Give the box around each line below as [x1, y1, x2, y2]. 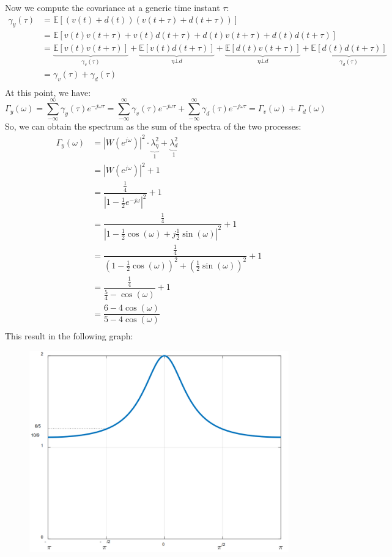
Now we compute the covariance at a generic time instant [5, 1, 220, 13]
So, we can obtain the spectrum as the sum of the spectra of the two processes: [5, 120, 301, 133]
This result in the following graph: [5, 330, 133, 342]
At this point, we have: [5, 86, 91, 98]
